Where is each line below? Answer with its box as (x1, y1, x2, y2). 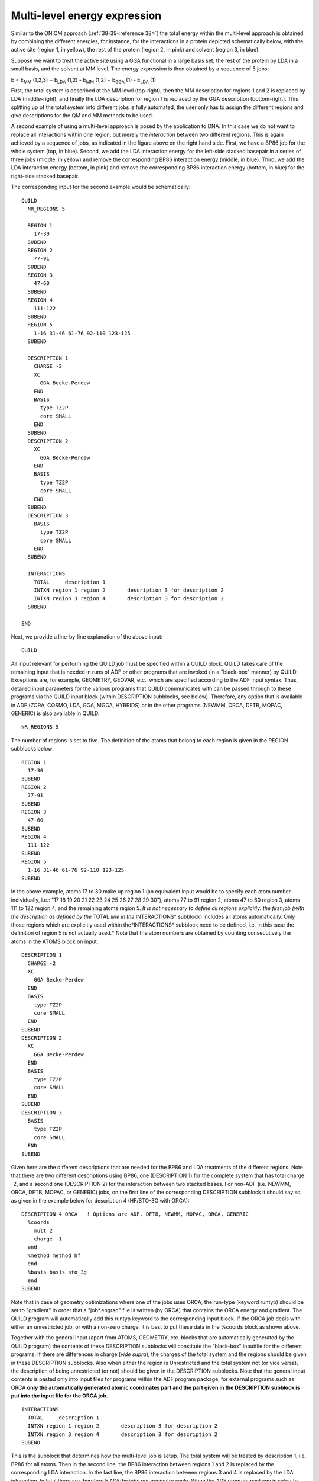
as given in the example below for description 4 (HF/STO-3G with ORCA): (11, 1197, 190, 1204)
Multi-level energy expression (11, 9, 162, 22)
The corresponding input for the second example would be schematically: (11, 184, 191, 191)
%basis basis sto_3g (27, 1268, 87, 1275)
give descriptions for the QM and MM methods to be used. (11, 112, 154, 119)
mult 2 (33, 1227, 53, 1234)
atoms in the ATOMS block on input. (11, 938, 99, 945)
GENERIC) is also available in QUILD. (11, 710, 100, 717)
